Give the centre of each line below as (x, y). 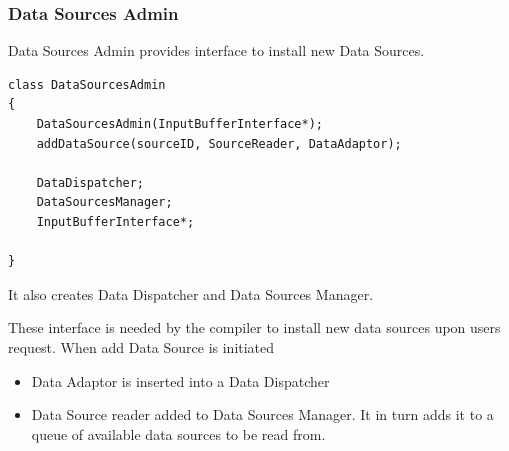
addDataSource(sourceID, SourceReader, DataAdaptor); (219, 143)
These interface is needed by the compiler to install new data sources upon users (254, 327)
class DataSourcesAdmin (87, 84)
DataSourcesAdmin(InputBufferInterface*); (179, 124)
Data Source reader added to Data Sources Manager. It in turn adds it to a (262, 414)
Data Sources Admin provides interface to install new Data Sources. (216, 50)
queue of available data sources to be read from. (178, 433)
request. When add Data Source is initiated (141, 346)
